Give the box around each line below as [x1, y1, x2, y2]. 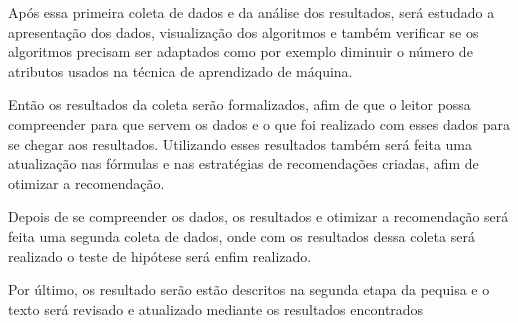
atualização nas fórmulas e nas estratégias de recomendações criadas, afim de [8, 153, 479, 174]
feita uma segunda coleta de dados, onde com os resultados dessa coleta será [8, 225, 475, 246]
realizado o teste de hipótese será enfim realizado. [8, 245, 312, 266]
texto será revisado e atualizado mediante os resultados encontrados [8, 298, 424, 319]
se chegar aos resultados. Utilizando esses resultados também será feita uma [8, 133, 473, 154]
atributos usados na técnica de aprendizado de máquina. [8, 60, 353, 81]
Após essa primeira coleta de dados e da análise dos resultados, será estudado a [8, 2, 495, 22]
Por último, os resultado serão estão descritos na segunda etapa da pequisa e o [8, 279, 490, 300]
